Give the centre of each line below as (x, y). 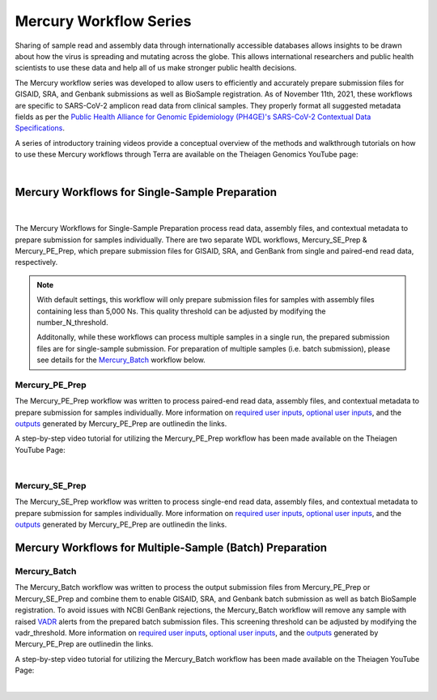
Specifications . (40, 128)
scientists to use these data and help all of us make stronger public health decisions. (156, 68)
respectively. (36, 262)
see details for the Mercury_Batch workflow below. (121, 360)
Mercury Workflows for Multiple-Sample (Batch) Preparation (171, 547)
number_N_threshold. (72, 322)
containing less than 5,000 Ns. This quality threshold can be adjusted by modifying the (181, 311)
